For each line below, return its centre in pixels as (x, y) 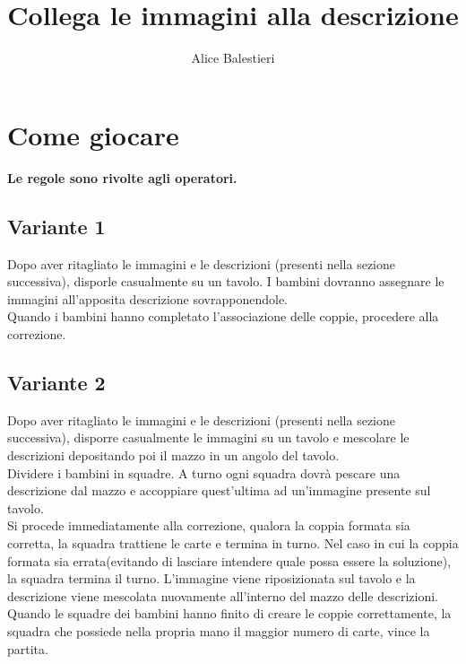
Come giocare (93, 134)
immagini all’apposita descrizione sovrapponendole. (148, 298)
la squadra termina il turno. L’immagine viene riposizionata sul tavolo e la (211, 578)
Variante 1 (56, 226)
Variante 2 (56, 382)
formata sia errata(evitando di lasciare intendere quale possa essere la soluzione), (229, 560)
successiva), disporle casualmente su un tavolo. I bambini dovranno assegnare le (226, 281)
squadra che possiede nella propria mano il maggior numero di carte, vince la (219, 630)
